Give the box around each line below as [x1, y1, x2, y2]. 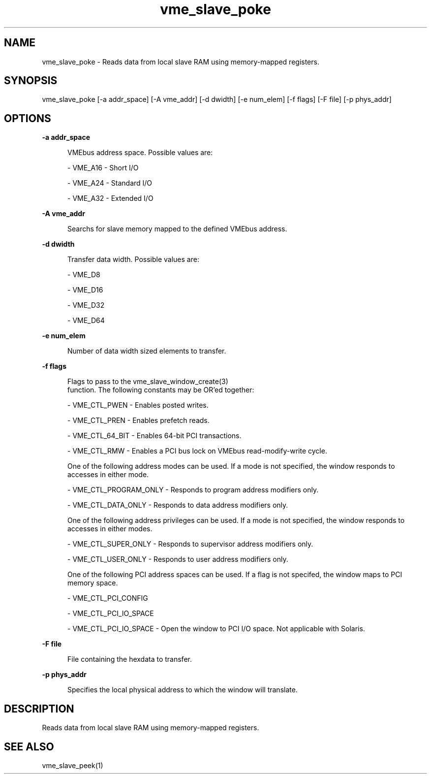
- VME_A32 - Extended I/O [67, 194, 154, 203]
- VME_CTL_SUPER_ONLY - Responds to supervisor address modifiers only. [67, 540, 313, 549]
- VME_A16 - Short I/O [67, 163, 139, 172]
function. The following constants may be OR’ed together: [67, 386, 254, 394]
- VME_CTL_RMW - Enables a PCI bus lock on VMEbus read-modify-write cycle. [67, 447, 327, 455]
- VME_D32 [67, 301, 105, 310]
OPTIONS [4, 112, 51, 125]
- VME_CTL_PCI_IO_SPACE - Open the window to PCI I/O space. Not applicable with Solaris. [67, 624, 365, 633]
